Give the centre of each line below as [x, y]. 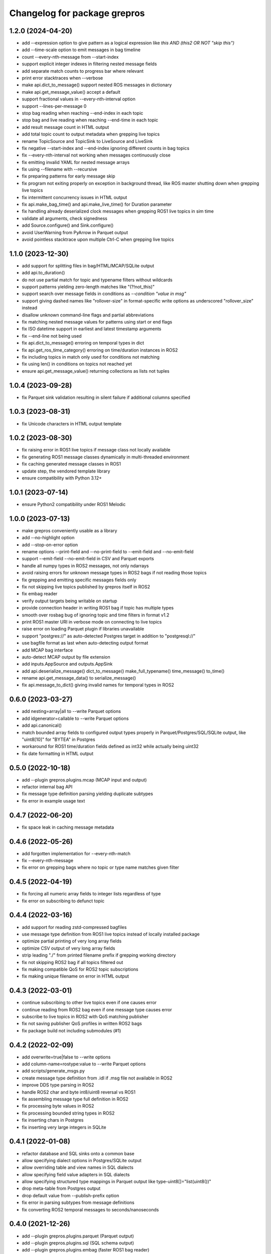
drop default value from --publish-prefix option [71, 1195]
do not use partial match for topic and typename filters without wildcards [97, 280]
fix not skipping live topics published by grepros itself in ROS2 [86, 586]
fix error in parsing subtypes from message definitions [78, 1203]
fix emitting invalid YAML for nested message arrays [76, 162]
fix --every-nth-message [48, 860]
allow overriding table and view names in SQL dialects [78, 1167]
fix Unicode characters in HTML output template [72, 423]
